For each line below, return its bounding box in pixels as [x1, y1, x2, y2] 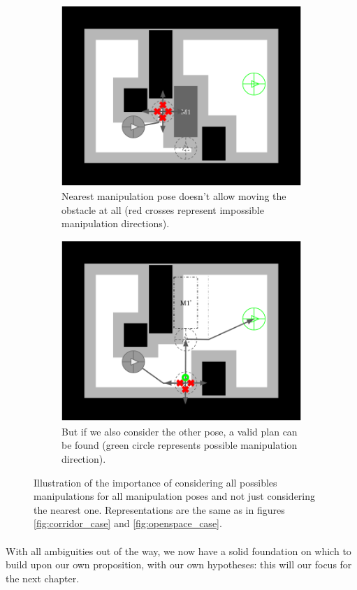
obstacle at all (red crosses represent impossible [61, 202, 264, 217]
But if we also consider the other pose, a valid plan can [61, 424, 298, 438]
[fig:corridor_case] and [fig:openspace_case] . [34, 516, 222, 531]
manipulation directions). [61, 216, 170, 231]
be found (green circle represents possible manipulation [61, 438, 298, 452]
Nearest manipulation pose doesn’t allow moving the [61, 189, 286, 203]
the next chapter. [6, 570, 80, 585]
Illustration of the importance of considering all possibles [34, 475, 277, 489]
